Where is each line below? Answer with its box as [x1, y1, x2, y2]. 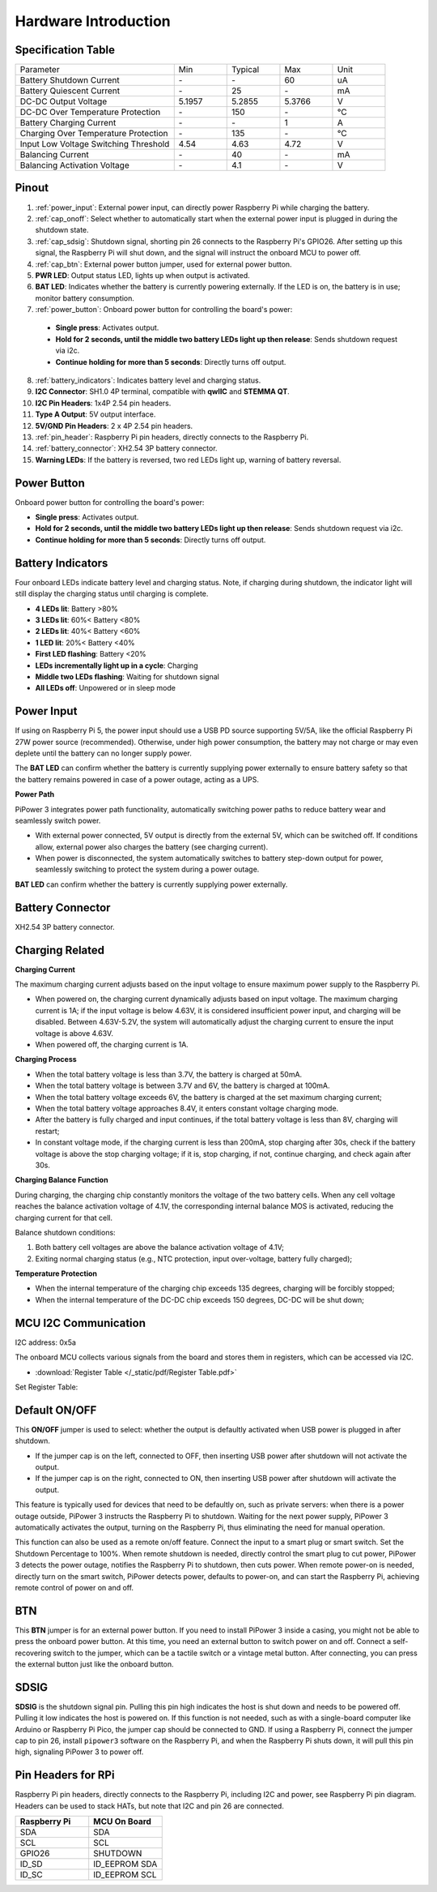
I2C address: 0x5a [15, 1338, 77, 1347]
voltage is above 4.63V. [35, 1028, 113, 1038]
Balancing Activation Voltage [19, 160, 129, 171]
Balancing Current [19, 149, 89, 161]
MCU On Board [93, 1816, 151, 1827]
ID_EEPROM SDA [93, 1859, 158, 1870]
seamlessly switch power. [15, 815, 101, 825]
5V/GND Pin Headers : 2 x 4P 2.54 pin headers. [35, 421, 193, 430]
